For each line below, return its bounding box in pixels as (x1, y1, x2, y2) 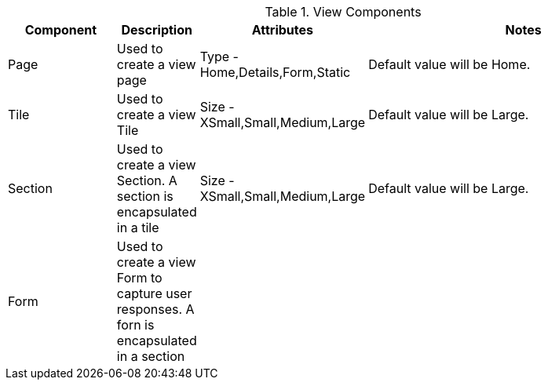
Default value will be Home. (368, 56, 531, 72)
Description (121, 22, 192, 38)
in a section (116, 348, 185, 364)
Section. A (116, 173, 177, 188)
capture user (116, 286, 192, 301)
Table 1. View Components (265, 4, 422, 20)
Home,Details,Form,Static (199, 64, 351, 80)
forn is (116, 317, 155, 333)
